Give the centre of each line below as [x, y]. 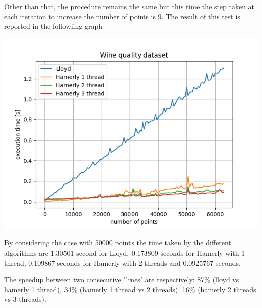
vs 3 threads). [25, 299]
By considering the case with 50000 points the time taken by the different [118, 243]
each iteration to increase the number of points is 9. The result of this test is [122, 16]
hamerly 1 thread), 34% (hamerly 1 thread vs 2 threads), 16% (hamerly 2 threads [130, 289]
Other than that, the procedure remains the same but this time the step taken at [129, 6]
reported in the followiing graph [53, 26]
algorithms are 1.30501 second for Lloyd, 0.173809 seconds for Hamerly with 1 [125, 252]
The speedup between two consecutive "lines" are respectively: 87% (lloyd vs [122, 280]
